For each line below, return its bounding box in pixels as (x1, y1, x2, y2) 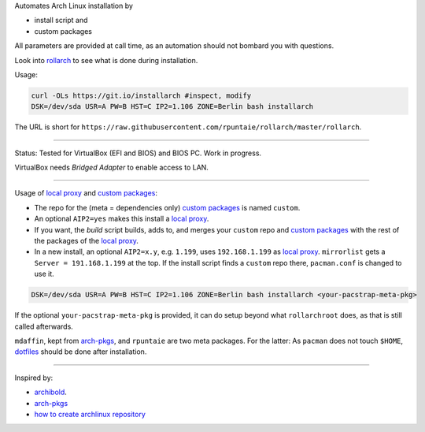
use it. (34, 269, 54, 279)
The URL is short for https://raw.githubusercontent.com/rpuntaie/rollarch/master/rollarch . (14, 122, 362, 132)
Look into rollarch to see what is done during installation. (14, 55, 198, 65)
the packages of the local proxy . (34, 236, 139, 246)
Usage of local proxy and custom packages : (14, 188, 157, 198)
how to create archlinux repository (34, 409, 146, 419)
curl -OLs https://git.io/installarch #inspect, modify (31, 91, 252, 100)
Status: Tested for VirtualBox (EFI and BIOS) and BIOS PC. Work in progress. (14, 148, 262, 158)
